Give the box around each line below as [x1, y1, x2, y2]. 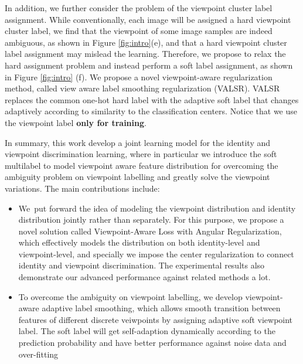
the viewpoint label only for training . [5, 116, 147, 128]
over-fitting [18, 348, 59, 360]
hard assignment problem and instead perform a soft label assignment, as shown [5, 59, 293, 71]
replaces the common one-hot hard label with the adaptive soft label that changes [5, 93, 299, 106]
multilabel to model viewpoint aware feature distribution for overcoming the [5, 159, 278, 171]
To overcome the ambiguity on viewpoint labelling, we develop [18, 290, 243, 302]
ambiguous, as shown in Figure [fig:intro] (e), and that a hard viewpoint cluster [5, 36, 287, 48]
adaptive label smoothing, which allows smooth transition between [42, 302, 281, 314]
